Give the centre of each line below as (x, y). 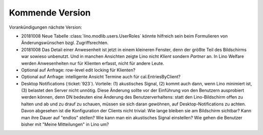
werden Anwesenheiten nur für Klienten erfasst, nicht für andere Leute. (93, 63)
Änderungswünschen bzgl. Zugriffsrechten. (65, 43)
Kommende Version (50, 13)
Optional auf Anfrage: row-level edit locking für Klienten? (78, 70)
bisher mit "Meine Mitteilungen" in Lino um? (65, 124)
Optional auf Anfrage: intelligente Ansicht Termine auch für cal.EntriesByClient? (101, 77)
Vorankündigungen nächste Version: (46, 27)
